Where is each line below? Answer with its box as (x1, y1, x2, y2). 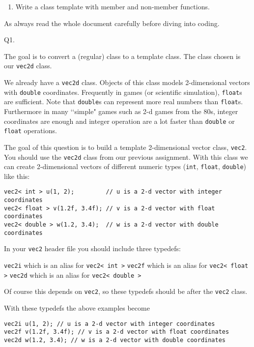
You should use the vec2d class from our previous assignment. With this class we (4, 151, 248, 162)
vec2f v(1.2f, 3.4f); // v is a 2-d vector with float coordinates (4, 328, 229, 336)
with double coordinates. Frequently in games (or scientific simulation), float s (4, 87, 242, 97)
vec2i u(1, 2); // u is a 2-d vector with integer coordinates (4, 320, 215, 327)
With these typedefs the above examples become (4, 303, 150, 313)
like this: (4, 171, 30, 181)
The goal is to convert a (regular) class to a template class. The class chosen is (4, 51, 241, 61)
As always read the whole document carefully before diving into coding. (4, 18, 220, 28)
